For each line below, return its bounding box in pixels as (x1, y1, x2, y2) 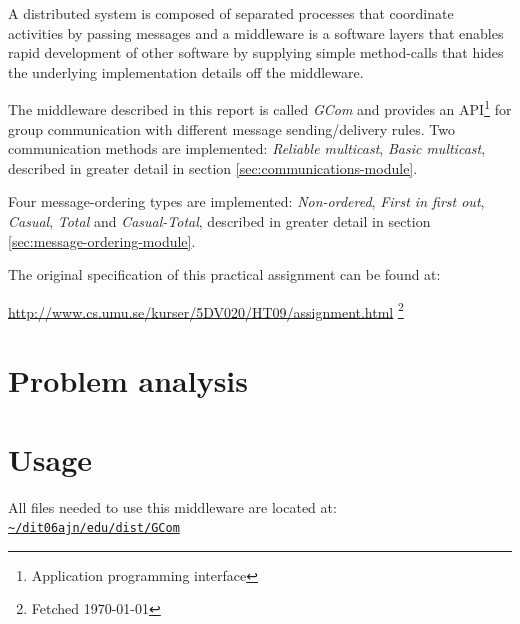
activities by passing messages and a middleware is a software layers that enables (8, 22, 504, 43)
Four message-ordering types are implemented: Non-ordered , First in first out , (8, 191, 485, 212)
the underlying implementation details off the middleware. (8, 61, 364, 82)
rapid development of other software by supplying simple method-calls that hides (8, 42, 504, 63)
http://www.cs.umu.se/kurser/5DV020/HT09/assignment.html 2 (8, 298, 404, 322)
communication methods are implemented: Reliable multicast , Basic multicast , (8, 138, 486, 159)
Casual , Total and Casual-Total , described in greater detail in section (8, 211, 431, 231)
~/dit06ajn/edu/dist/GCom (8, 521, 180, 536)
